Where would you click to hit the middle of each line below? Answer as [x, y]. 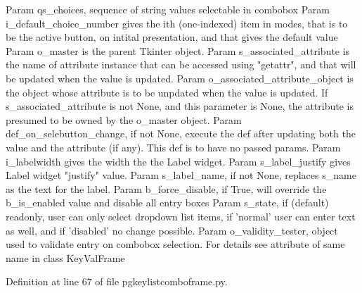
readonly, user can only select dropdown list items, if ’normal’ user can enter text [181, 216]
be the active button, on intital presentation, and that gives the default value [172, 37]
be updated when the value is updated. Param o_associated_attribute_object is [180, 78]
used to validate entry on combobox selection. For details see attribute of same [175, 244]
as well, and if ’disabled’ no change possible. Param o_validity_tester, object [172, 230]
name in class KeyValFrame [65, 257]
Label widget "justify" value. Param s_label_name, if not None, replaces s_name [181, 175]
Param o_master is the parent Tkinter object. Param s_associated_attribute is [178, 50]
